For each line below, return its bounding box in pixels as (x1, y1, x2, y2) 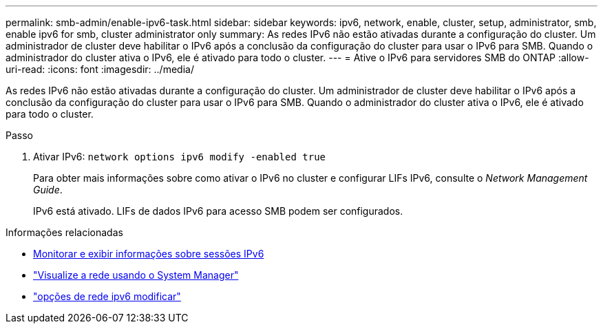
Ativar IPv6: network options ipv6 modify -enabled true (33, 151, 326, 162)
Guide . (33, 184, 63, 195)
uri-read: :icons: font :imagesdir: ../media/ (6, 63, 194, 75)
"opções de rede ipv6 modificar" (33, 290, 181, 302)
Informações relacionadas (6, 226, 123, 238)
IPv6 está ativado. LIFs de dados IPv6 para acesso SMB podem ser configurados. (33, 205, 403, 217)
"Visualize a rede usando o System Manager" (33, 269, 239, 281)
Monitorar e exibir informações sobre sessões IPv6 (33, 248, 264, 259)
